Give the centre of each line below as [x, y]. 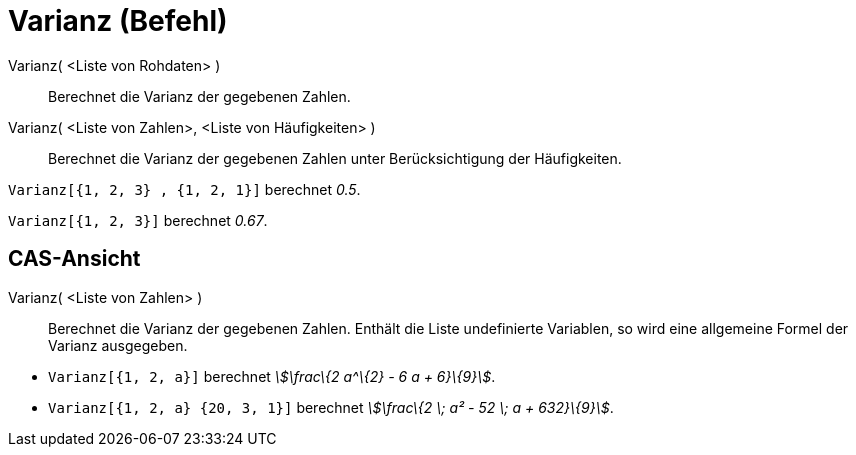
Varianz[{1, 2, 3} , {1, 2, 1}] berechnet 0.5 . [184, 189]
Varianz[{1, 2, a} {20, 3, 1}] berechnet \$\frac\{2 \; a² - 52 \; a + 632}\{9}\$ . [331, 407]
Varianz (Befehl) [118, 21]
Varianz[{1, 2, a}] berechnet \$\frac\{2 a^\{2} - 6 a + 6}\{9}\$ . [272, 376]
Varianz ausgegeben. [118, 345]
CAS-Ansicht [74, 259]
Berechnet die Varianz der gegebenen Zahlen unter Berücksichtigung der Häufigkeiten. [335, 158]
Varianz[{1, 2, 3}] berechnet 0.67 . [138, 220]
